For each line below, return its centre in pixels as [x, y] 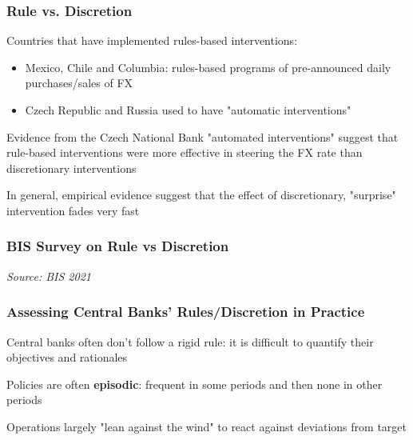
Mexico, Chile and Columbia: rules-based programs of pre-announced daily [208, 67]
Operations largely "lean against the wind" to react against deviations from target [206, 426]
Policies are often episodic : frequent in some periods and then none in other [195, 384]
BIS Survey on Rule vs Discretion [118, 246]
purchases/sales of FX [79, 83]
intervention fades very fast [73, 210]
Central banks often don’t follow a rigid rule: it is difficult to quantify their [190, 341]
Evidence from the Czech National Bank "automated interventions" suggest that [203, 136]
